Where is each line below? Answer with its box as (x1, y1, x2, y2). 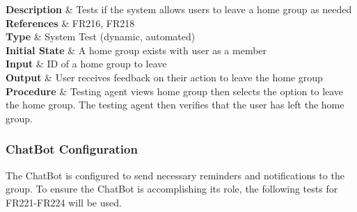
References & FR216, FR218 (6, 15, 135, 30)
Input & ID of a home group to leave (6, 56, 167, 71)
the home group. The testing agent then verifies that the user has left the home (6, 97, 344, 112)
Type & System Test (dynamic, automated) (6, 29, 196, 44)
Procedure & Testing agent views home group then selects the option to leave (6, 83, 344, 98)
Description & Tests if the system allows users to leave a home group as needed (6, 2, 352, 16)
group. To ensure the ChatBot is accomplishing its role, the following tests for (6, 181, 338, 196)
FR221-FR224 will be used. (6, 195, 122, 209)
